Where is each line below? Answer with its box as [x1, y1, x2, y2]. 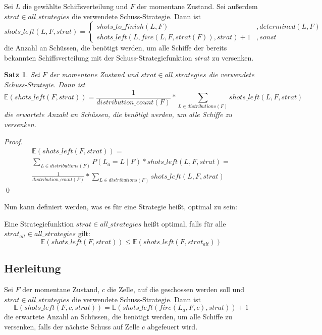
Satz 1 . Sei [4, 69, 40, 80]
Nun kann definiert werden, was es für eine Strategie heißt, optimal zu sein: [4, 201, 237, 212]
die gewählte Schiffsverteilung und [22, 1, 128, 11]
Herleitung [4, 260, 61, 276]
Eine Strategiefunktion [4, 218, 74, 229]
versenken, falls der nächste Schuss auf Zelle [4, 321, 140, 331]
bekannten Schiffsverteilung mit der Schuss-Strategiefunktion [4, 52, 192, 63]
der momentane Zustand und [49, 69, 139, 80]
